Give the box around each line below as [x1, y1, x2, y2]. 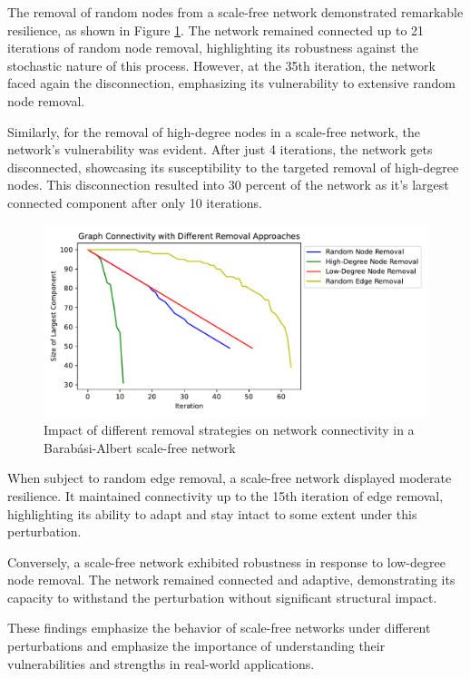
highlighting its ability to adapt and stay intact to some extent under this [7, 504, 417, 523]
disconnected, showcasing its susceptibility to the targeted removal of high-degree [7, 157, 459, 176]
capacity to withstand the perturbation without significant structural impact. [7, 587, 437, 606]
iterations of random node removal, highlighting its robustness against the [7, 38, 418, 57]
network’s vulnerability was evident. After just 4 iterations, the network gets [7, 140, 433, 159]
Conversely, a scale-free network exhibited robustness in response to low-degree [7, 552, 446, 571]
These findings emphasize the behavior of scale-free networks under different [7, 618, 431, 637]
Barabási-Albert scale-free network [44, 438, 236, 457]
